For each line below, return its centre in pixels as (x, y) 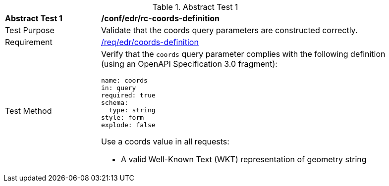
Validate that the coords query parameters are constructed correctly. (229, 30)
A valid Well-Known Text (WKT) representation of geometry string (244, 159)
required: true (128, 95)
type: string (132, 110)
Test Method (28, 111)
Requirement (29, 42)
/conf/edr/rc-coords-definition (161, 18)
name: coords (124, 80)
